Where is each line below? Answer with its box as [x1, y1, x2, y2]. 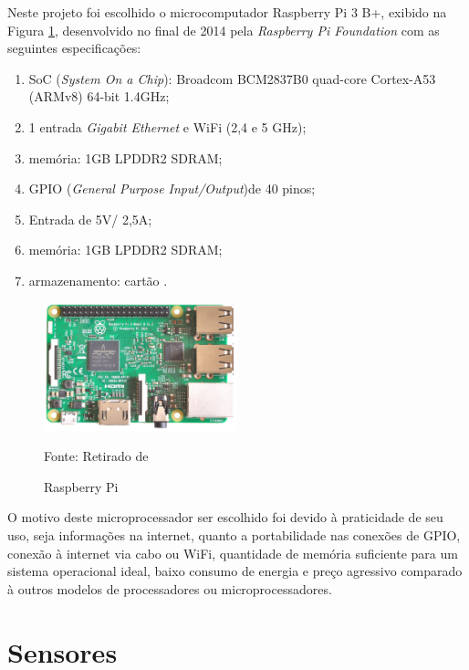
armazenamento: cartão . [28, 270, 168, 289]
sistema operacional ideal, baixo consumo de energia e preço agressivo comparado [7, 561, 463, 581]
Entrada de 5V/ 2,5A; [28, 209, 152, 228]
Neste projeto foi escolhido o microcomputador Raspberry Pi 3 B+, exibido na [7, 3, 447, 21]
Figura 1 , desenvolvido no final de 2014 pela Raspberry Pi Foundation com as [7, 20, 440, 39]
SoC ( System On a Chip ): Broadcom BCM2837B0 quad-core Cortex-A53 [28, 68, 436, 88]
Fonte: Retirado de [44, 446, 149, 466]
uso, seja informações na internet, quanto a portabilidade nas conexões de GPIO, [7, 526, 461, 545]
